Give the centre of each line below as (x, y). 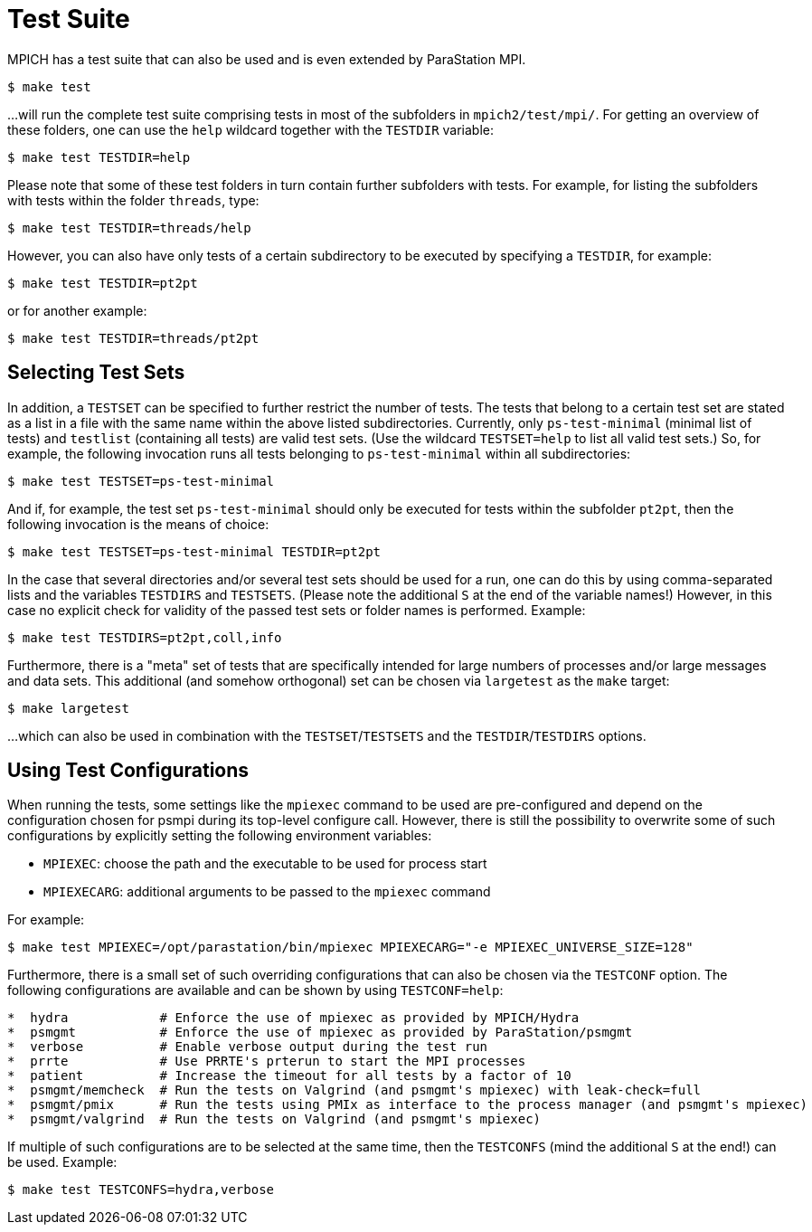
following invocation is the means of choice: (138, 524)
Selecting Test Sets (96, 373)
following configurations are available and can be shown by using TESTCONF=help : (255, 990)
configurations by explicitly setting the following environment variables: (220, 836)
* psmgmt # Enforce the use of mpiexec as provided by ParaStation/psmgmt (320, 1033)
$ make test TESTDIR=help (99, 157)
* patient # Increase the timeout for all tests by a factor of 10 (289, 1076)
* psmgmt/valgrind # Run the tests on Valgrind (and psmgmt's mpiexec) (274, 1119)
